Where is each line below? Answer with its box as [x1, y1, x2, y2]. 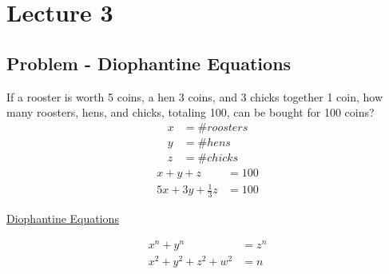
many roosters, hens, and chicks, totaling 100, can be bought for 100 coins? [6, 104, 375, 121]
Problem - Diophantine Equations [6, 50, 292, 75]
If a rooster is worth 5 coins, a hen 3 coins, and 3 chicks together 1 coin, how [6, 88, 383, 105]
